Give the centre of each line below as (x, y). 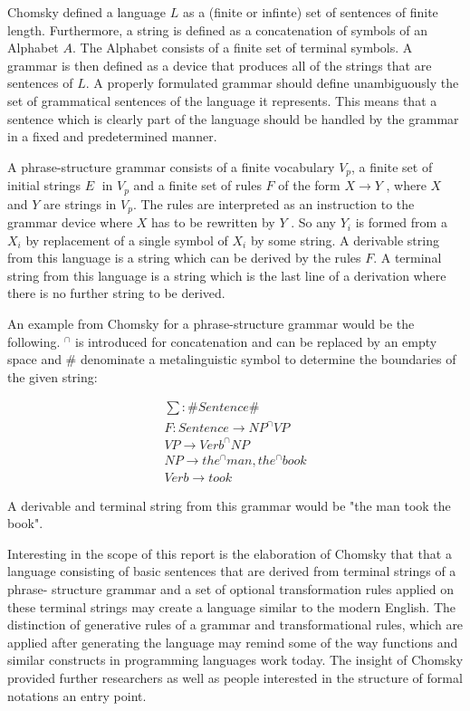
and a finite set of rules (197, 185)
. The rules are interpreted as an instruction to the (273, 203)
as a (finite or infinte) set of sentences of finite (310, 12)
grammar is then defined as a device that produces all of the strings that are (220, 65)
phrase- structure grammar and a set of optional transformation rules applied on (231, 589)
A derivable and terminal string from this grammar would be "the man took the (229, 505)
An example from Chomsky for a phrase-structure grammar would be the (211, 324)
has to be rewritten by (213, 222)
